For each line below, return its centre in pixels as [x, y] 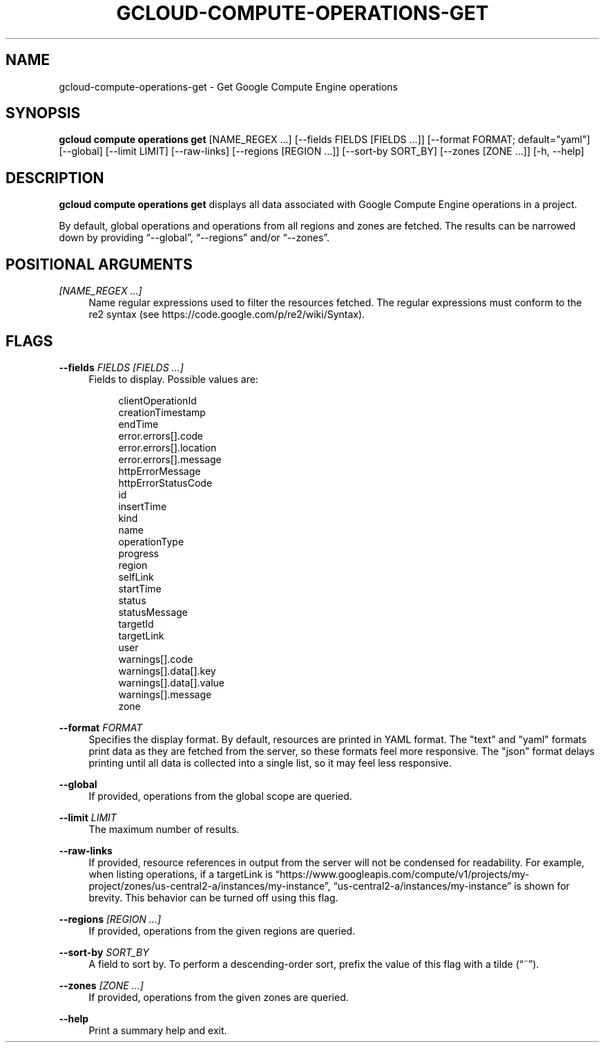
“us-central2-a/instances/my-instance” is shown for [451, 886]
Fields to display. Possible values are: [173, 379]
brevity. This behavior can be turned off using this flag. [213, 897]
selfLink [136, 577]
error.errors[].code [161, 436]
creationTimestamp [162, 412]
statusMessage [153, 612]
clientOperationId [157, 400]
